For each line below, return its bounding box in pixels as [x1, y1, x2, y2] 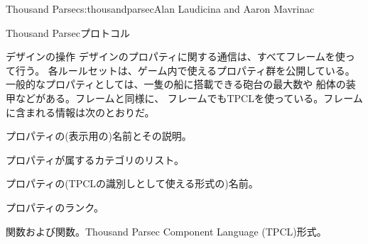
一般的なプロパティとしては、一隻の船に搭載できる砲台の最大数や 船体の [6, 77, 346, 91]
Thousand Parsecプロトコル [6, 25, 130, 40]
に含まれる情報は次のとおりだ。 [6, 104, 155, 119]
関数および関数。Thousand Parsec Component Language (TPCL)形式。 [6, 223, 327, 238]
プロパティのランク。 [6, 199, 104, 214]
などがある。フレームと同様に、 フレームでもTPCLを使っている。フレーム [15, 90, 363, 105]
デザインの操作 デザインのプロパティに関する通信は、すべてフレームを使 [6, 49, 345, 64]
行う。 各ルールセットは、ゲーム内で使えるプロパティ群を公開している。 [15, 62, 355, 77]
